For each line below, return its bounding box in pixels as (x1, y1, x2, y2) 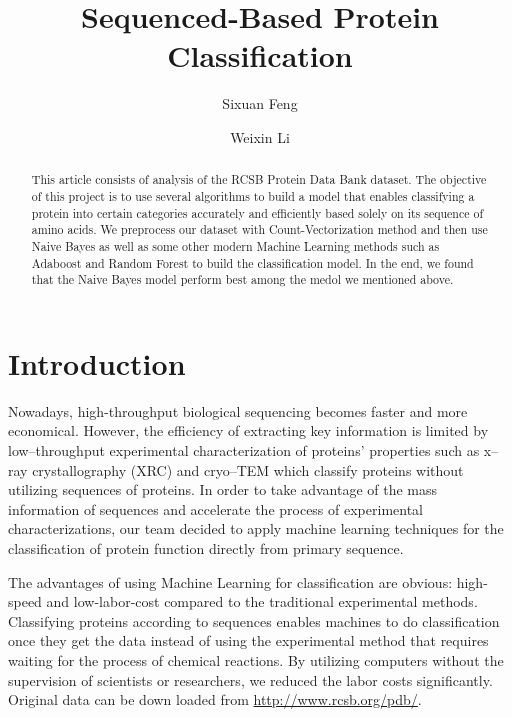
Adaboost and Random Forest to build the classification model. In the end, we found (31, 254, 474, 271)
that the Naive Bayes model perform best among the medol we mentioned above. (31, 271, 454, 288)
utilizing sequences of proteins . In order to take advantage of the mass (8, 479, 438, 500)
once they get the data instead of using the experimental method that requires (8, 630, 489, 651)
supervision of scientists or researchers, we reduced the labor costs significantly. (8, 669, 493, 690)
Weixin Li (230, 126, 290, 147)
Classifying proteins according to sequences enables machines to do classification (8, 610, 500, 631)
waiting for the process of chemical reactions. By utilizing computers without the (8, 649, 504, 670)
